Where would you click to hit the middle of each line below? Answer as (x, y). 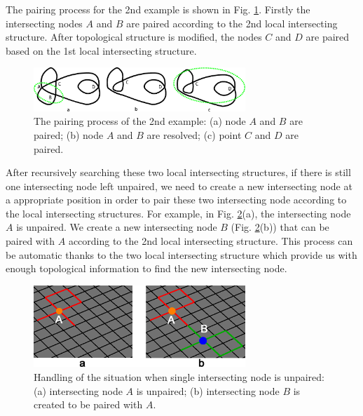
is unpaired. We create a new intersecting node (117, 227)
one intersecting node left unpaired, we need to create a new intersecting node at (179, 186)
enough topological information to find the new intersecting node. (146, 268)
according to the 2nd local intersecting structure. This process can (211, 241)
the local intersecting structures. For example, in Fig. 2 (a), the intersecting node (178, 213)
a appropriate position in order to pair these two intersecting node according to (176, 200)
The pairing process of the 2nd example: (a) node (140, 121)
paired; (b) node (69, 134)
